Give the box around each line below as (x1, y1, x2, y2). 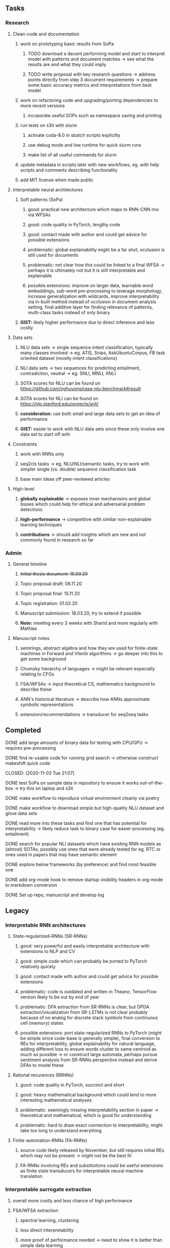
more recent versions (20, 103, 65, 109)
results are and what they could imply (27, 61, 107, 68)
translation (20, 1173, 43, 1179)
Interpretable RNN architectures (5, 922, 86, 929)
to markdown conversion (5, 882, 57, 888)
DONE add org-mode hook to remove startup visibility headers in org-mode (5, 876, 163, 883)
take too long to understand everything (20, 1128, 102, 1134)
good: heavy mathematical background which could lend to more (20, 1092, 156, 1098)
